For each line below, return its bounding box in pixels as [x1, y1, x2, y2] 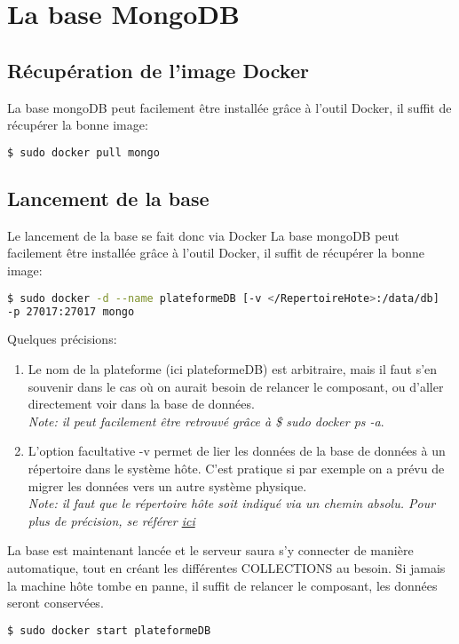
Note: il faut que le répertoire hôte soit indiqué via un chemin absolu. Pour [28, 494, 436, 513]
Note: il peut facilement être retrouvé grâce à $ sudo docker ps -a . [28, 411, 384, 430]
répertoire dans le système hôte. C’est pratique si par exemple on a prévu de [28, 458, 445, 477]
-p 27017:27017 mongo [7, 305, 135, 318]
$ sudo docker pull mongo [7, 146, 160, 159]
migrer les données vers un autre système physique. [28, 476, 307, 495]
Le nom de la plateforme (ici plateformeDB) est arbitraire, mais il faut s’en [28, 359, 438, 378]
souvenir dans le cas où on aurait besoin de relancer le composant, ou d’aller [28, 377, 444, 395]
